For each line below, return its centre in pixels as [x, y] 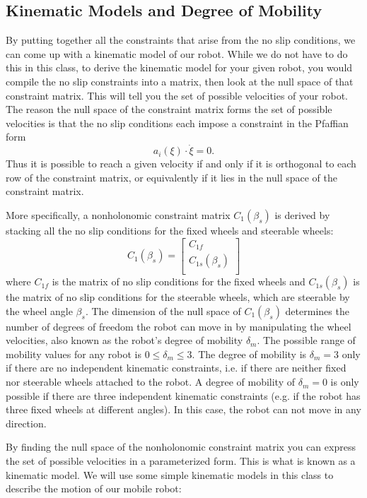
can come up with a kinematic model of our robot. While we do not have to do [177, 53]
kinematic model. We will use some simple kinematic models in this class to [170, 474]
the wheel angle [39, 310]
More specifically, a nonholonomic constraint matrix [118, 214]
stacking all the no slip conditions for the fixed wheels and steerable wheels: [170, 230]
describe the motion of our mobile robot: [94, 488]
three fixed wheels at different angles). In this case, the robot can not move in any [183, 409]
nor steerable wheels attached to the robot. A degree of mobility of [151, 382]
